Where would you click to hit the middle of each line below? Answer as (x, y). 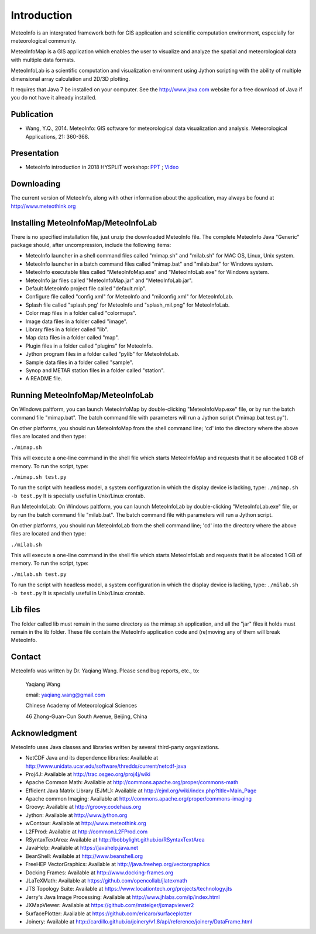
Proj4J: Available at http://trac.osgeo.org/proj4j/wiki (88, 774)
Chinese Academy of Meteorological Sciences (81, 706)
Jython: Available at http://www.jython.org (76, 815)
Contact (26, 657)
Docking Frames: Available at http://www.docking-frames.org (99, 873)
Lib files (25, 609)
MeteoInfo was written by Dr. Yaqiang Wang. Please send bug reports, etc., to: (105, 671)
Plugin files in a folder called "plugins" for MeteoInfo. (89, 346)
